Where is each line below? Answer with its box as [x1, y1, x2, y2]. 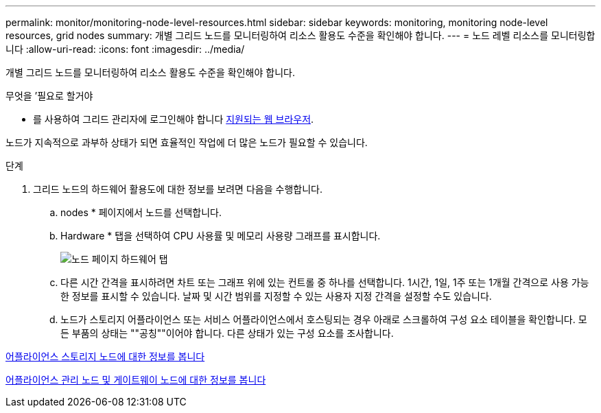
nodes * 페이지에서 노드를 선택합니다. [60, 206, 222, 218]
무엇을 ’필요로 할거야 [5, 90, 93, 102]
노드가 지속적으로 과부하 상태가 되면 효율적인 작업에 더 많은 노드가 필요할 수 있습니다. [5, 137, 368, 148]
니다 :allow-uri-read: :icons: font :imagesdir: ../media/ [5, 43, 245, 55]
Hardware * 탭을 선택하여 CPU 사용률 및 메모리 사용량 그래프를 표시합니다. [60, 230, 381, 241]
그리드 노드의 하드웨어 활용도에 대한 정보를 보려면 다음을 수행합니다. [33, 183, 322, 195]
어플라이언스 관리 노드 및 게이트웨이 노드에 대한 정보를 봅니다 [5, 374, 266, 386]
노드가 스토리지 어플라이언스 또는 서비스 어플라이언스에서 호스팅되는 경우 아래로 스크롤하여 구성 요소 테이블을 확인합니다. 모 [60, 314, 587, 325]
